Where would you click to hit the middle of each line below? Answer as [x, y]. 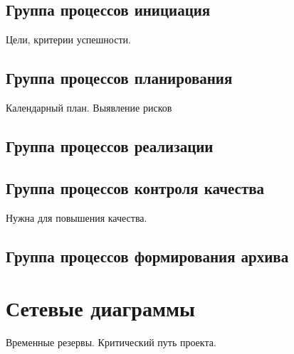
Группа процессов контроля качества [135, 187]
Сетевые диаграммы [100, 308]
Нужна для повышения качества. [77, 217]
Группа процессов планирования [119, 78]
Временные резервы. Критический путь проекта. [111, 342]
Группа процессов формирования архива [147, 256]
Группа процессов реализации [110, 145]
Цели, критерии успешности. [68, 39]
